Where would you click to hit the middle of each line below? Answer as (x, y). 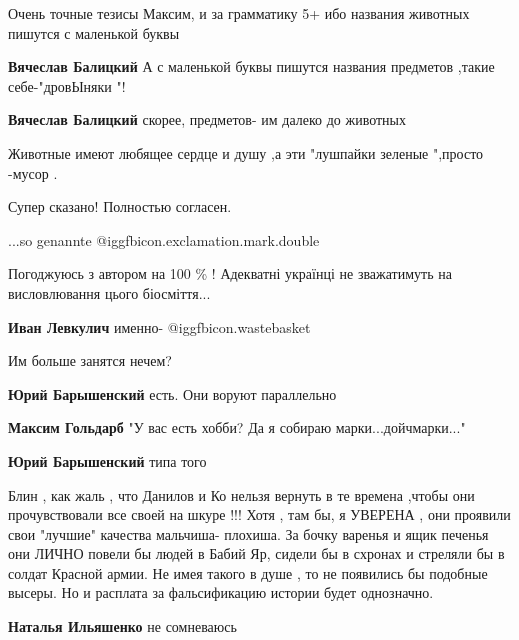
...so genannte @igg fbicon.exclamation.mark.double (164, 239)
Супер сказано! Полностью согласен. (120, 206)
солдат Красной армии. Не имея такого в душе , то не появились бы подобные (248, 572)
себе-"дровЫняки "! (67, 85)
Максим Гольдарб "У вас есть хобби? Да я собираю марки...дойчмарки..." (237, 427)
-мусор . (33, 172)
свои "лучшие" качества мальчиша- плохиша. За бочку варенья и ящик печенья (248, 533)
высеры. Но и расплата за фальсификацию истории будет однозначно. (221, 592)
